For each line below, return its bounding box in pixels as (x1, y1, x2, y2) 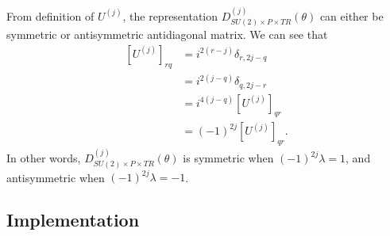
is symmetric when (183, 150, 274, 166)
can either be (319, 7, 384, 24)
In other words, (6, 150, 81, 166)
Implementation (6, 207, 140, 232)
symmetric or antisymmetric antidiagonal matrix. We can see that (6, 26, 328, 43)
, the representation (122, 7, 218, 24)
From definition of (6, 7, 95, 24)
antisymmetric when (6, 169, 105, 185)
